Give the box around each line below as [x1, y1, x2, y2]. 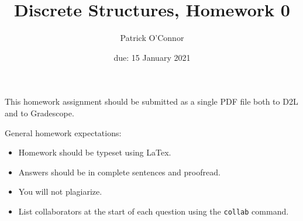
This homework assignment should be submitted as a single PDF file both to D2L [5, 95, 298, 108]
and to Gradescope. [5, 106, 74, 119]
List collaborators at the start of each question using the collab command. [18, 205, 289, 217]
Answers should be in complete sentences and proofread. [18, 165, 221, 178]
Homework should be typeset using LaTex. [18, 146, 171, 158]
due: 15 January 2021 [113, 51, 191, 63]
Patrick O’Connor [120, 32, 184, 44]
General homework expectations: [5, 126, 122, 139]
